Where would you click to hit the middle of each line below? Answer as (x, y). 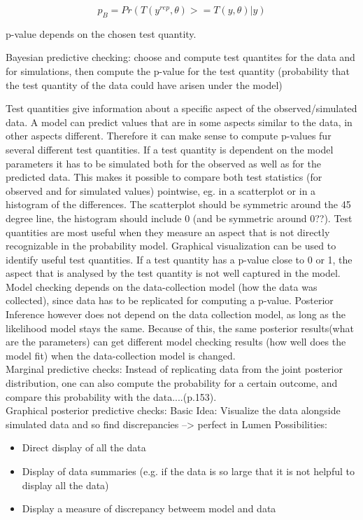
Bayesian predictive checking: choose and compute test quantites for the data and (180, 57)
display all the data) (65, 485)
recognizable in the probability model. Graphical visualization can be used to (171, 246)
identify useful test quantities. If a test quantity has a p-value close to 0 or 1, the (179, 259)
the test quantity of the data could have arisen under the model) (144, 84)
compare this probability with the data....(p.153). (111, 396)
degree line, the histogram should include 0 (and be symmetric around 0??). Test (179, 218)
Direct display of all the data (84, 447)
